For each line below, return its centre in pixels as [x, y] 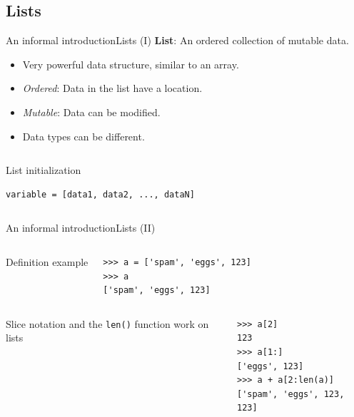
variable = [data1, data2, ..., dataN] [100, 194]
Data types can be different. [84, 136]
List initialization [44, 170]
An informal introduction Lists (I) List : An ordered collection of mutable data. [177, 40]
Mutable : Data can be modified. [91, 112]
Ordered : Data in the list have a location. [112, 88]
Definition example [47, 261]
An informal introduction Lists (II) [81, 228]
